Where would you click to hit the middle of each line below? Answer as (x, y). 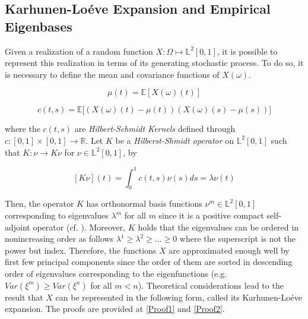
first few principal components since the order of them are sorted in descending (149, 262)
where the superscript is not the (238, 239)
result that (24, 297)
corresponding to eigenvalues (57, 215)
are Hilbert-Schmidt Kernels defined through (155, 129)
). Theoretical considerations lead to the (211, 285)
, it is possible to (247, 51)
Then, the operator (39, 203)
